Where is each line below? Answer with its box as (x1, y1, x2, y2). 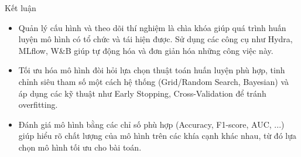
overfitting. (18, 98, 58, 111)
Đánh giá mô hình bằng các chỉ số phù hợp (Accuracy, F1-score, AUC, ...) (18, 118, 285, 130)
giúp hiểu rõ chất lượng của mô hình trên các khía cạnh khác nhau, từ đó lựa (18, 129, 296, 142)
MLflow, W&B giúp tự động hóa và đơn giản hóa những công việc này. (18, 44, 273, 56)
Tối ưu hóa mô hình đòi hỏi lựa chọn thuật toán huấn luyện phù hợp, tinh (18, 64, 285, 76)
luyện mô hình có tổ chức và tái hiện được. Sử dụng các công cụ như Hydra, (18, 33, 293, 45)
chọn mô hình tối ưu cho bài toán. (18, 141, 142, 153)
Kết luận (5, 2, 36, 13)
